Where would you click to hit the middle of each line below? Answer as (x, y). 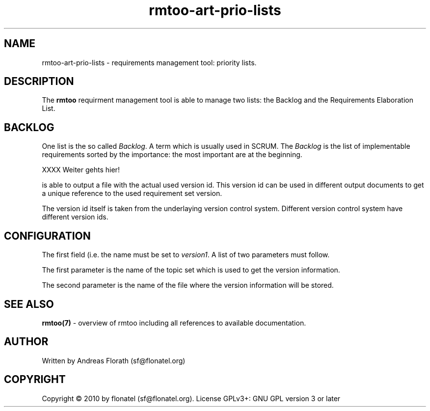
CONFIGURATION (47, 236)
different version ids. (75, 217)
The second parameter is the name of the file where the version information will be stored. (188, 285)
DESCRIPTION (39, 82)
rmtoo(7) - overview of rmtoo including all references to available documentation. (174, 323)
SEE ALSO (29, 304)
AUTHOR (26, 342)
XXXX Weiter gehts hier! (81, 170)
